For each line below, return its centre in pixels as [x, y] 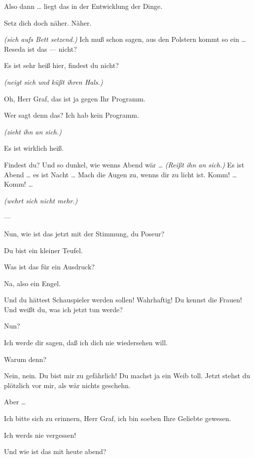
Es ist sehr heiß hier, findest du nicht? [61, 65]
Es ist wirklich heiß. [34, 148]
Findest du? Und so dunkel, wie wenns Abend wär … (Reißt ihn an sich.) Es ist [124, 164]
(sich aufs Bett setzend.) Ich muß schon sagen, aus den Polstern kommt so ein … [125, 39]
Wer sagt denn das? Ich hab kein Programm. [72, 115]
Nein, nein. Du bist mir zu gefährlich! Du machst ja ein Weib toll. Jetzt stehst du [127, 376]
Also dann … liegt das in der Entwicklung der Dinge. [83, 6]
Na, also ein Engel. [32, 283]
